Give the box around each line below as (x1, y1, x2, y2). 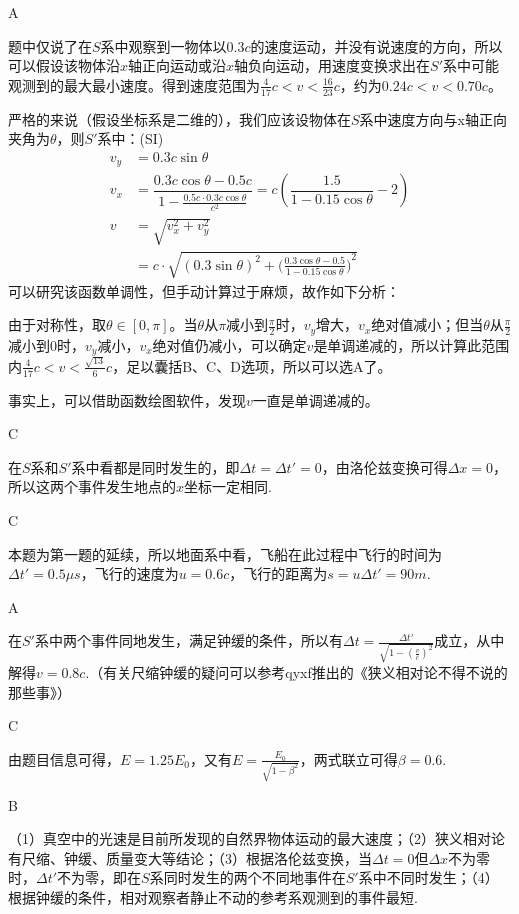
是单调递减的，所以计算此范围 (313, 334, 510, 355)
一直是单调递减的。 (252, 389, 379, 410)
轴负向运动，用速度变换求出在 (234, 55, 431, 76)
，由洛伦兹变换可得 (321, 456, 448, 477)
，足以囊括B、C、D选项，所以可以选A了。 (112, 355, 392, 376)
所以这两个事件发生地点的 (8, 476, 176, 497)
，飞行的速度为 (80, 563, 179, 584)
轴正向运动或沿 (128, 55, 227, 76)
